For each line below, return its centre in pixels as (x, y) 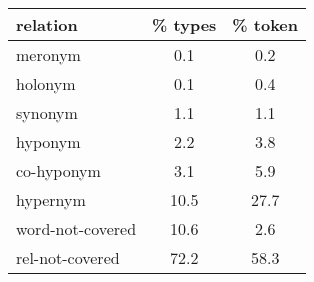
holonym (46, 83)
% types (184, 24)
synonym (47, 112)
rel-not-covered (68, 257)
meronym (48, 54)
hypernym (51, 199)
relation (47, 24)
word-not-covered (76, 228)
